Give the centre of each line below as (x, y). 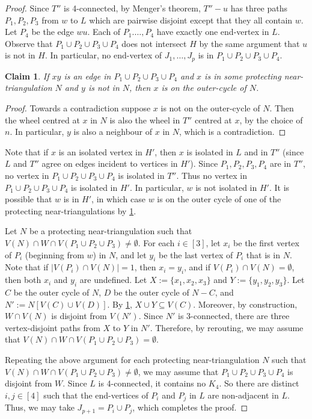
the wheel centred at (42, 119)
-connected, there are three (240, 316)
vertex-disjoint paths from (53, 327)
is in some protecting (243, 76)
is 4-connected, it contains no (152, 383)
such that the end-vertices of (96, 395)
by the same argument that (249, 43)
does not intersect (154, 43)
